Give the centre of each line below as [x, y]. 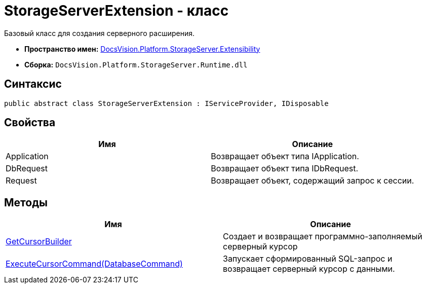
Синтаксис [33, 84]
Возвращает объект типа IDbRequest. [285, 169]
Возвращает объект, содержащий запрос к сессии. [313, 181]
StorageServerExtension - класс [117, 11]
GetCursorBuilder [39, 242]
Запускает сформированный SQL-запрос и [308, 259]
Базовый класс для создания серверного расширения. [100, 33]
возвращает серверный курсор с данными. [309, 269]
